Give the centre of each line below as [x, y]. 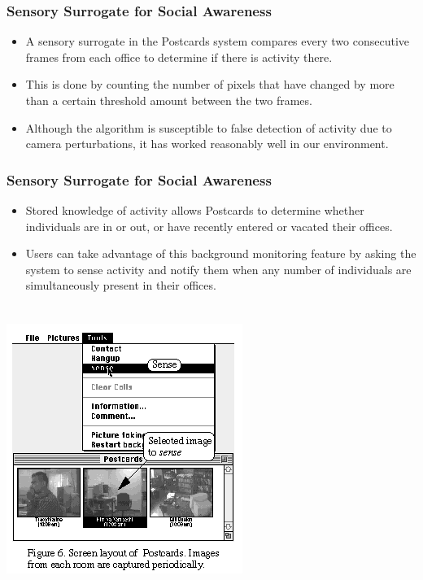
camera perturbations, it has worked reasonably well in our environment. [207, 144]
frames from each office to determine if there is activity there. [179, 57]
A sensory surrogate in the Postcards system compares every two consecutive [217, 41]
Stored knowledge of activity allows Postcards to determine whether [195, 210]
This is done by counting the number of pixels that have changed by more [210, 84]
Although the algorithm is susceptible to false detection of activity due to [209, 127]
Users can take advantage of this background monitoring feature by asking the [221, 253]
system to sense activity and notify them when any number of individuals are [218, 269]
